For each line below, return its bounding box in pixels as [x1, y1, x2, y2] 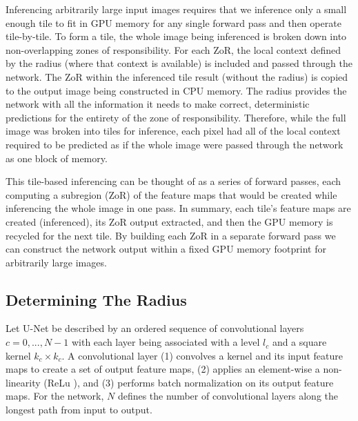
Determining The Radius [6, 288, 187, 310]
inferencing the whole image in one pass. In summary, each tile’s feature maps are [6, 201, 351, 215]
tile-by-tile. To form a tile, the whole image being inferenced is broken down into [6, 29, 347, 43]
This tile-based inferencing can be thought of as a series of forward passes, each [6, 174, 341, 188]
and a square [272, 335, 327, 349]
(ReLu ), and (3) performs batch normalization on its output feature [43, 375, 334, 389]
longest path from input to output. [6, 402, 152, 417]
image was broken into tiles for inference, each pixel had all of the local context [6, 124, 341, 138]
